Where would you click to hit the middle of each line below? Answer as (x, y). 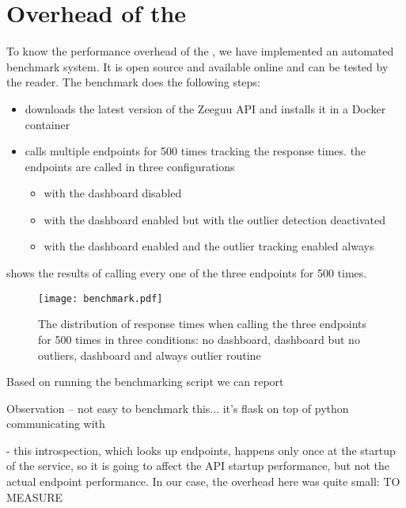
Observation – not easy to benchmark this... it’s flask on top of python (178, 408)
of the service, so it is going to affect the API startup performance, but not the (198, 466)
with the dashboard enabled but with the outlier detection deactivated (215, 219)
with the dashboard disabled (113, 193)
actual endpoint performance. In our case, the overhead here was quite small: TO (203, 481)
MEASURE (34, 497)
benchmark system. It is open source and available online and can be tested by (197, 66)
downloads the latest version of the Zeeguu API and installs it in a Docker (205, 108)
